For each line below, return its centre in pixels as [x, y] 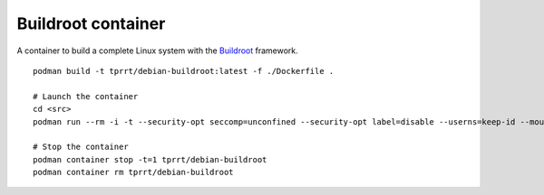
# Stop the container [81, 147]
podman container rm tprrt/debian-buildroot [134, 172]
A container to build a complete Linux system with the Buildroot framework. [157, 51]
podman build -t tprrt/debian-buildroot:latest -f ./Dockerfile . [184, 71]
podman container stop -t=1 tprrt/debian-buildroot [150, 159]
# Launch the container [86, 96]
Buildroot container [91, 23]
